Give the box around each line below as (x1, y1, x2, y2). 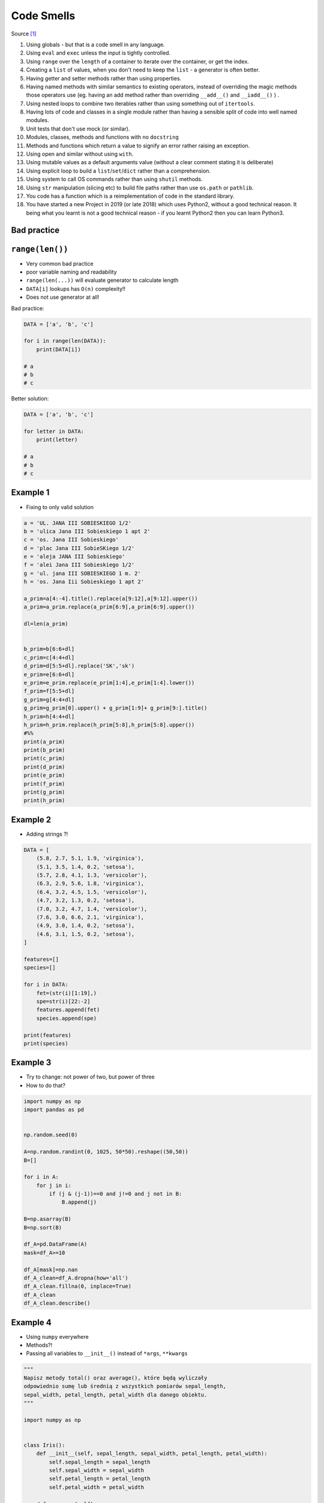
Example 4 (11, 1317, 52, 1327)
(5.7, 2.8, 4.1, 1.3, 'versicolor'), (36, 872, 148, 879)
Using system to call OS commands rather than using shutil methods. (26, 176, 203, 183)
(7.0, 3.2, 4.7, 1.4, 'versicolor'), (36, 905, 148, 912)
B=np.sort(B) (23, 1224, 62, 1231)
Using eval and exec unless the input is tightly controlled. (26, 49, 171, 57)
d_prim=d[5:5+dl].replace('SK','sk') (23, 663, 135, 670)
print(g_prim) (23, 789, 65, 796)
